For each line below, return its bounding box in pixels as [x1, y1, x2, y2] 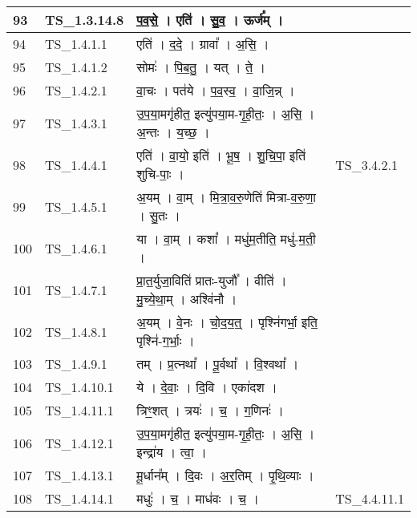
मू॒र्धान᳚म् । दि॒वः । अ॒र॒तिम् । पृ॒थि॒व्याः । [136, 466, 314, 484]
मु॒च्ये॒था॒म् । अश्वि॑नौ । [136, 289, 237, 308]
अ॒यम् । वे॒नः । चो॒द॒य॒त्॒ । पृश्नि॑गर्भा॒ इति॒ [136, 313, 318, 331]
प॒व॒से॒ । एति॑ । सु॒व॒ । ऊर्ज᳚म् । [136, 10, 284, 29]
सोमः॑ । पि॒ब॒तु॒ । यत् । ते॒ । [136, 58, 266, 76]
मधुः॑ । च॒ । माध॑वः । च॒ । [136, 489, 259, 508]
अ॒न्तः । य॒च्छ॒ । [136, 123, 210, 141]
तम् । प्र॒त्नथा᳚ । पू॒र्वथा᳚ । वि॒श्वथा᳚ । [136, 354, 299, 373]
